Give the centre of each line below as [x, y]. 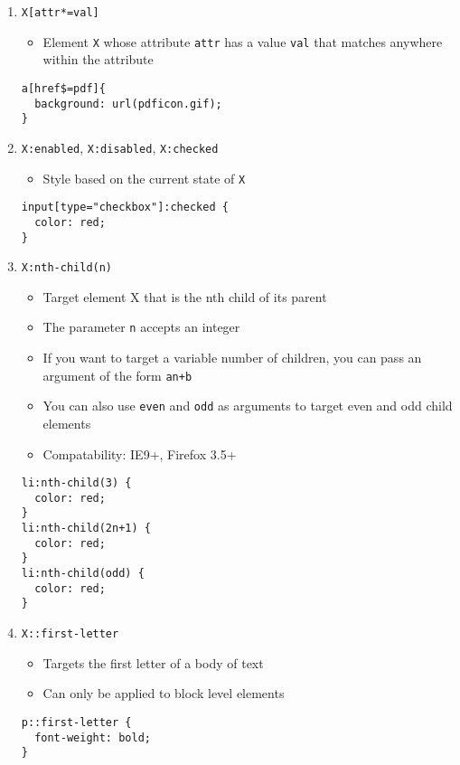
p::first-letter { [76, 722]
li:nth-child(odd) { [83, 574]
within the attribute [98, 59]
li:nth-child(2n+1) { [86, 529]
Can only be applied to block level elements [164, 693]
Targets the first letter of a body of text [153, 662]
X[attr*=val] [60, 13]
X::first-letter [70, 634]
